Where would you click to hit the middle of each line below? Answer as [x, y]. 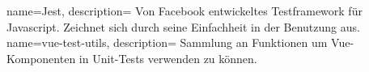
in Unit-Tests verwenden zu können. [168, 58]
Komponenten [41, 58]
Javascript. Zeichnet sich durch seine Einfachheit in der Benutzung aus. [183, 26]
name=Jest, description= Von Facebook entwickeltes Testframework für [184, 11]
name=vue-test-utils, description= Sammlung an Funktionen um [167, 42]
